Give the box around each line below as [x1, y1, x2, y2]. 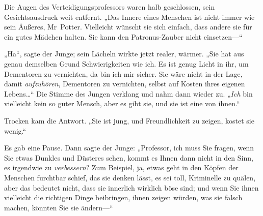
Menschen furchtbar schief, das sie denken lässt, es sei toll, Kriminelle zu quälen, [4, 172, 256, 182]
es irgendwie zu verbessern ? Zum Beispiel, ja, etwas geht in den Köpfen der [4, 162, 239, 173]
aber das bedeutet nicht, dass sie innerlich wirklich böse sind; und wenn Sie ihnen [4, 182, 259, 193]
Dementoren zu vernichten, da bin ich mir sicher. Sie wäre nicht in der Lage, [4, 68, 243, 79]
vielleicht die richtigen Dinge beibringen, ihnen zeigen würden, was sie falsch [4, 192, 243, 203]
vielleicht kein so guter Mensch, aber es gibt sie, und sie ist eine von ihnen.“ [4, 98, 240, 109]
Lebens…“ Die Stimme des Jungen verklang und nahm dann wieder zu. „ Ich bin [4, 88, 253, 99]
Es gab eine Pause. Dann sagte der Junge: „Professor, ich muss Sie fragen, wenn [4, 142, 254, 153]
